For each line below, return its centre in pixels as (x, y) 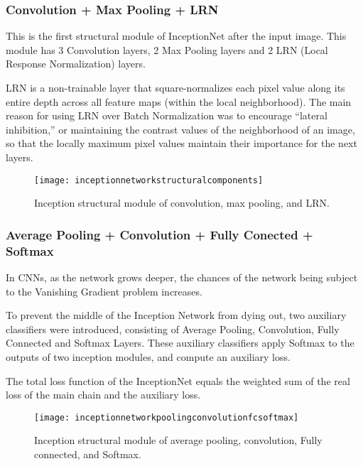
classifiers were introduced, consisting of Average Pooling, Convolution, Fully (173, 329)
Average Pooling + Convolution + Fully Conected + (159, 234)
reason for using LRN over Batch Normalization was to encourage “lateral (167, 115)
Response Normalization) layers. (76, 64)
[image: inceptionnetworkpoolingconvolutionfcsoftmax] (167, 417)
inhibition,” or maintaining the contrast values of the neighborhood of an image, (180, 129)
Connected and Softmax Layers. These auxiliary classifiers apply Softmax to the (180, 343)
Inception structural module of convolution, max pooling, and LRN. (182, 203)
